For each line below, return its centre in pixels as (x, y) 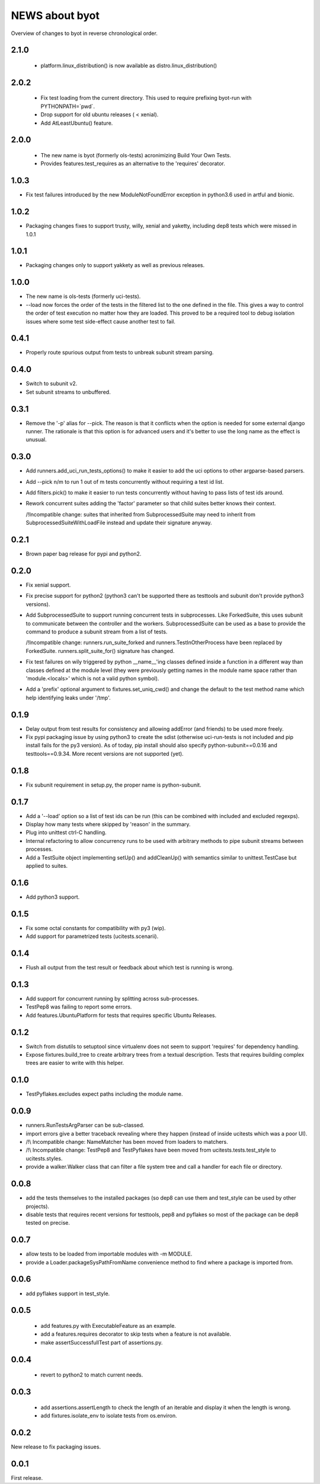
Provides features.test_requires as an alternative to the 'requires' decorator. (133, 164)
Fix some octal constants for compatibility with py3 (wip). (96, 928)
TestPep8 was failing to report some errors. (79, 1007)
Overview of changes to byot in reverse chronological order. (84, 33)
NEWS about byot (55, 15)
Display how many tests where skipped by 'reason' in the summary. (108, 825)
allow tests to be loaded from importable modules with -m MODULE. (109, 1254)
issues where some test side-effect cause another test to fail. (101, 321)
